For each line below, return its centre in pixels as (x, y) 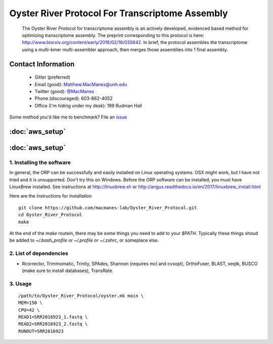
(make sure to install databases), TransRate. (68, 271)
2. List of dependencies (39, 253)
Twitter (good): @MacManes (64, 91)
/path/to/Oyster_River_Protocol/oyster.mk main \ (81, 296)
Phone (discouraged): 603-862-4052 (74, 98)
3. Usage (20, 284)
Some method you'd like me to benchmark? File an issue (68, 117)
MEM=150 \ (30, 303)
